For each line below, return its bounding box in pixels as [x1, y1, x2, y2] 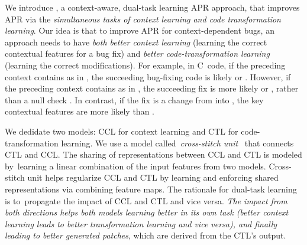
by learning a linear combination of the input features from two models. [5, 159, 266, 172]
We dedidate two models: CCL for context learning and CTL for [5, 125, 238, 137]
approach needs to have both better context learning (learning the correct [5, 35, 267, 48]
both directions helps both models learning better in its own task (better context [5, 206, 289, 218]
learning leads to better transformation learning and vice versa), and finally [5, 217, 277, 230]
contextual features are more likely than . [5, 105, 154, 117]
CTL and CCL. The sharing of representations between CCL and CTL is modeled [5, 148, 302, 161]
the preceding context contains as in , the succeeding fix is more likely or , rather [5, 82, 299, 94]
